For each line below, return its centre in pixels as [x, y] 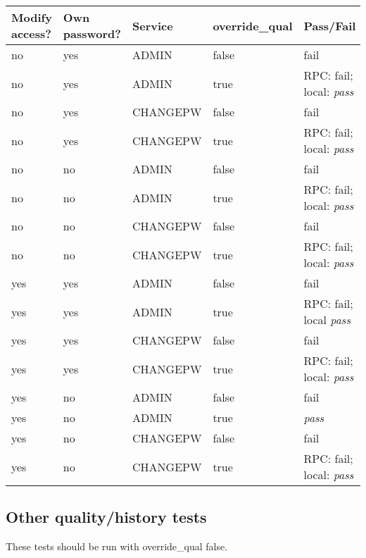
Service [153, 25]
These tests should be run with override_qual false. [117, 546]
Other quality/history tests [106, 517]
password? [92, 33]
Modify [32, 17]
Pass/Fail [330, 25]
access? [31, 33]
